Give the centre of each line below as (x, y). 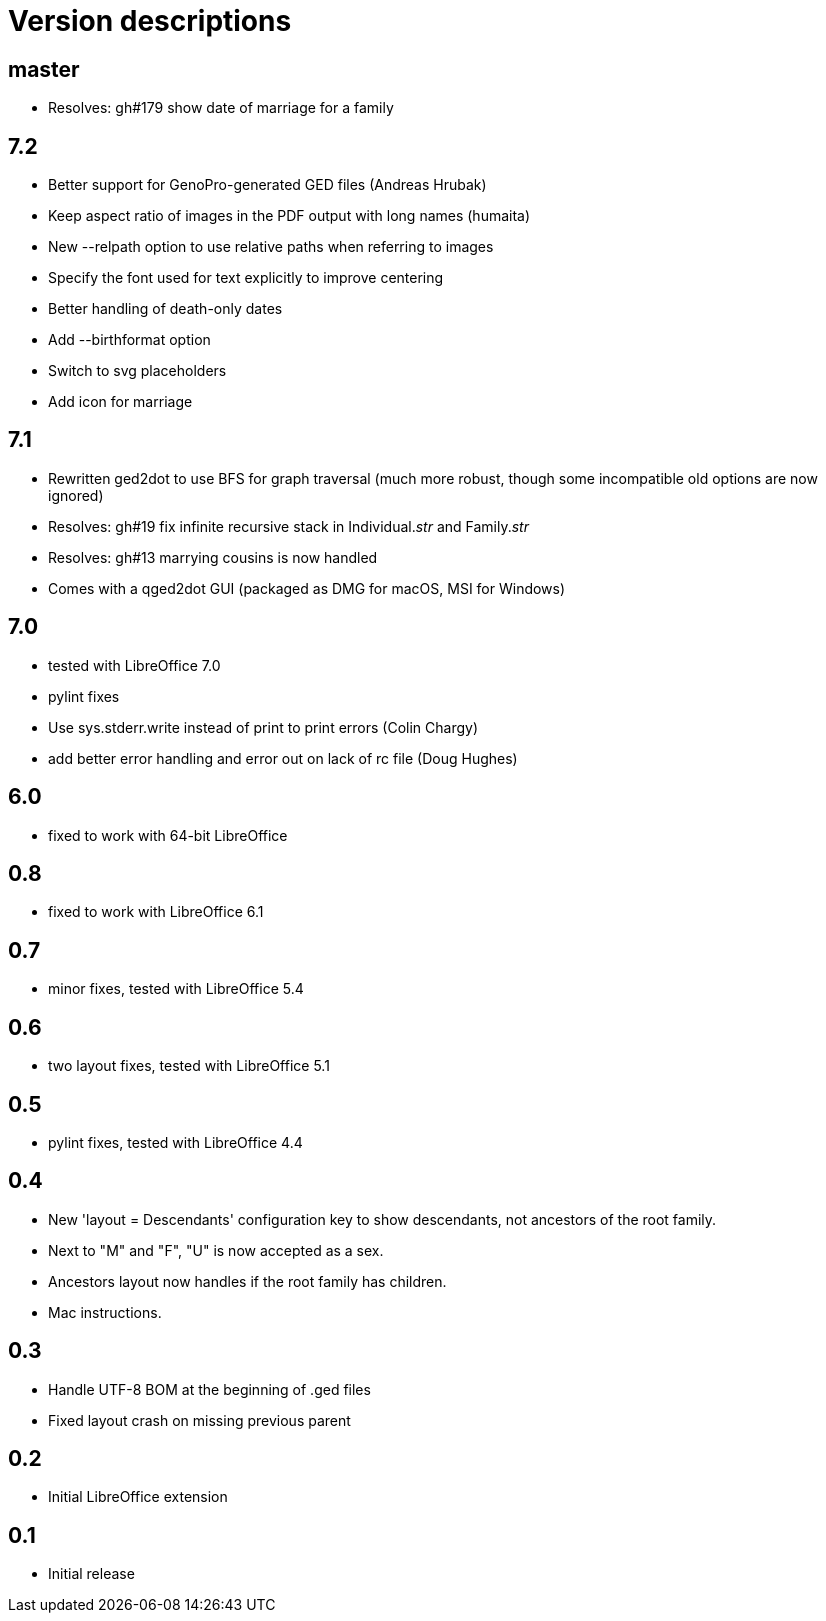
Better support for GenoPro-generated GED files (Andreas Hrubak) (267, 185)
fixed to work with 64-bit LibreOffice (168, 835)
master (44, 69)
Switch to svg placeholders (137, 371)
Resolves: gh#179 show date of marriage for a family (221, 108)
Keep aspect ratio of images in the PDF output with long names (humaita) (289, 216)
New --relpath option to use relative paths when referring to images (271, 247)
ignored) (76, 495)
